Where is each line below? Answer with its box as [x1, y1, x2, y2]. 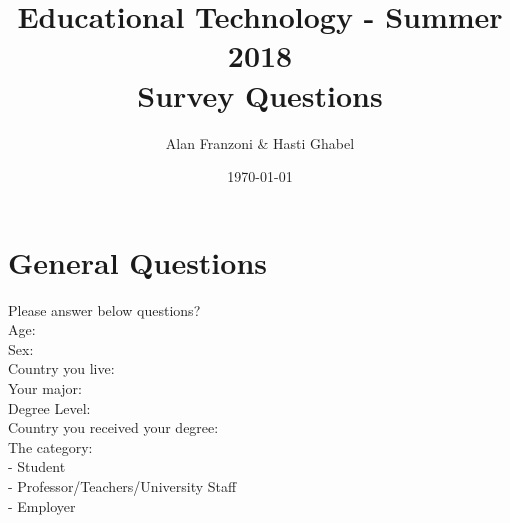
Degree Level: [8, 397, 91, 418]
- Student [8, 456, 66, 477]
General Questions [8, 241, 268, 282]
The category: [8, 436, 93, 457]
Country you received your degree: [8, 417, 219, 438]
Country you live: [8, 358, 115, 379]
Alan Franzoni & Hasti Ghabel [165, 132, 355, 153]
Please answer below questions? [8, 299, 201, 320]
